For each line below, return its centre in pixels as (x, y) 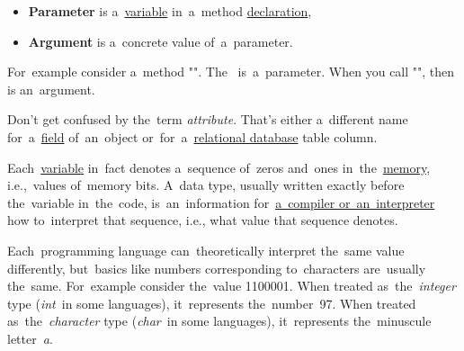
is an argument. (51, 89)
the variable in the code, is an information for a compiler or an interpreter (221, 202)
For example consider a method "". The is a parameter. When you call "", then (231, 72)
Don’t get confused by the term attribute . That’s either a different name (208, 119)
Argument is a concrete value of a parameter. (161, 41)
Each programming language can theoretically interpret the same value (206, 250)
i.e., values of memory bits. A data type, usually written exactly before (206, 185)
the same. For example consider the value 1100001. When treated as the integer (232, 286)
